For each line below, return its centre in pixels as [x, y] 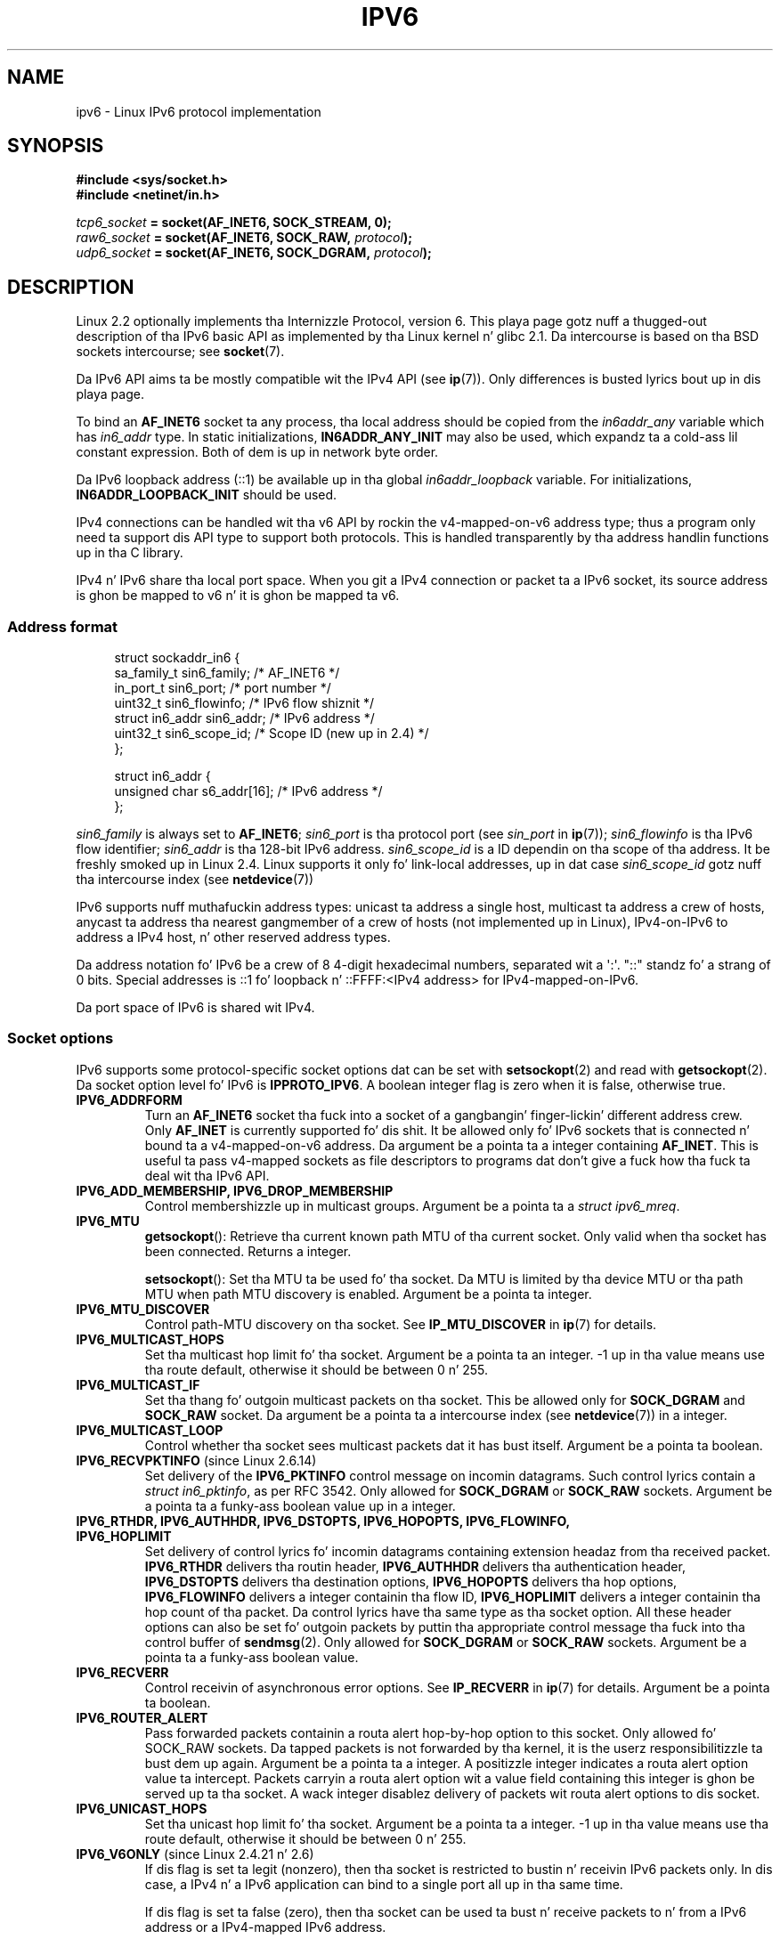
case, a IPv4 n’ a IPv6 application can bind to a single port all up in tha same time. [384, 1884]
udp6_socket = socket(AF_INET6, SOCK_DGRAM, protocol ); [254, 253]
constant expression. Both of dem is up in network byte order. [257, 452]
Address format [63, 626]
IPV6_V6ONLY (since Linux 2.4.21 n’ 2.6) [195, 1854]
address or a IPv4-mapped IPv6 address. [265, 1927]
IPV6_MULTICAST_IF [138, 1384]
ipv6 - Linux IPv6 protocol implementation [199, 111]
